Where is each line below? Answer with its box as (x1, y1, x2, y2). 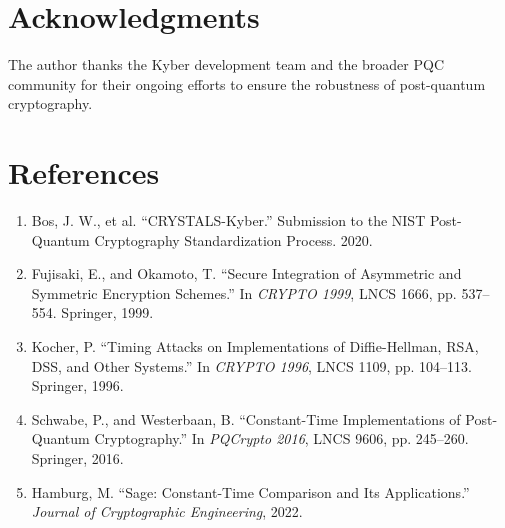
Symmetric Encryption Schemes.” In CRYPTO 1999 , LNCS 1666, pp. (31, 282, 457, 303)
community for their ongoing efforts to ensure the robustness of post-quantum (8, 73, 486, 94)
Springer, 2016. (31, 447, 124, 468)
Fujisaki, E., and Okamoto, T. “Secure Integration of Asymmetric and (31, 263, 462, 284)
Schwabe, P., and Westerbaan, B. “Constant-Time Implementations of (31, 408, 461, 429)
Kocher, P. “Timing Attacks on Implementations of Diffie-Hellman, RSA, (31, 336, 479, 356)
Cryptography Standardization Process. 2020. (94, 229, 373, 250)
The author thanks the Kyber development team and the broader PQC (8, 54, 445, 75)
